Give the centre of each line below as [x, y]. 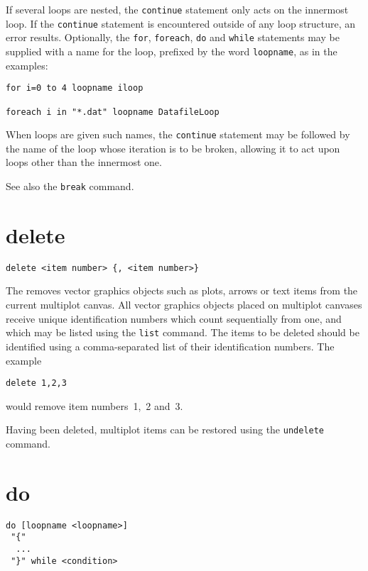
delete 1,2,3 [36, 383]
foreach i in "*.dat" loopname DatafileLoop [113, 112]
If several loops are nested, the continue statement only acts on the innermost [177, 9]
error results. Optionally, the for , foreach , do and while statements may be [173, 37]
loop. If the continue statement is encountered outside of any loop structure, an [181, 23]
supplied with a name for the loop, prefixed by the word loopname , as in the [172, 51]
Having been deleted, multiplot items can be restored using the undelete [165, 429]
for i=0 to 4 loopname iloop [75, 88]
